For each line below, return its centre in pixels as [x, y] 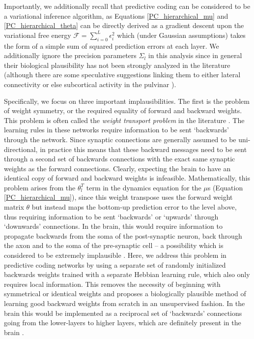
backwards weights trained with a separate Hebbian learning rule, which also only [127, 274]
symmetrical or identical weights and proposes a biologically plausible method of [125, 293]
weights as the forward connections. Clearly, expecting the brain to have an [117, 168]
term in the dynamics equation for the [144, 187]
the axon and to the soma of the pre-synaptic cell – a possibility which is [114, 245]
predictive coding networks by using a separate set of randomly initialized [115, 264]
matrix [14, 207]
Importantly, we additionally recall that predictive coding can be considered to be [127, 6]
